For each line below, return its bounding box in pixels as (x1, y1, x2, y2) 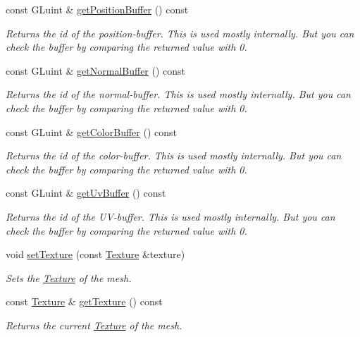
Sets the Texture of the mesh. (6, 270, 132, 285)
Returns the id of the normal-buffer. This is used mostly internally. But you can (6, 87, 351, 102)
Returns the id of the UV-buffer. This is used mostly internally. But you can (6, 209, 335, 223)
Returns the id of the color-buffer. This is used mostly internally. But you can (6, 148, 342, 163)
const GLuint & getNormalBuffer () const (6, 63, 186, 78)
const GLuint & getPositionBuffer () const (6, 2, 189, 16)
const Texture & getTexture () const (6, 294, 163, 309)
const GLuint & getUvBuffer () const (6, 185, 166, 200)
